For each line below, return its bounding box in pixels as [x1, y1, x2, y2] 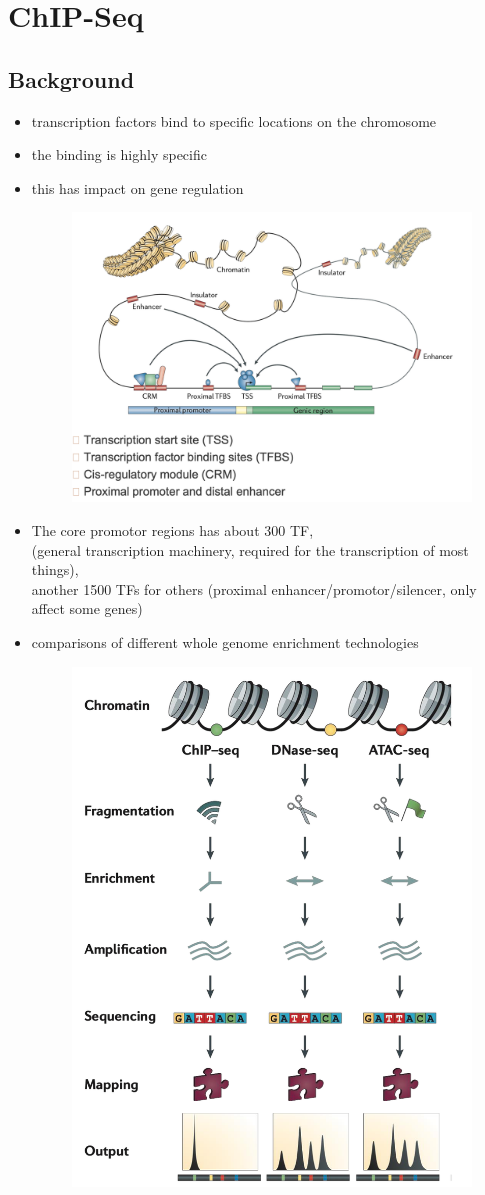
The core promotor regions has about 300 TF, [31, 519, 314, 540]
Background [8, 63, 135, 94]
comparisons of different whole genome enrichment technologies [31, 631, 419, 652]
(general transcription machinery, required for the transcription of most [31, 539, 469, 560]
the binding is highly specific [31, 144, 207, 165]
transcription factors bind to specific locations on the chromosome [31, 110, 437, 131]
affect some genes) [31, 598, 143, 619]
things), [31, 559, 79, 580]
